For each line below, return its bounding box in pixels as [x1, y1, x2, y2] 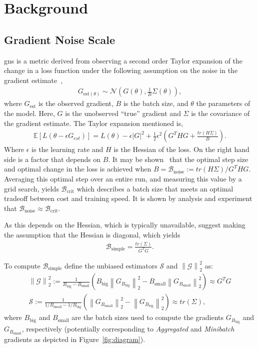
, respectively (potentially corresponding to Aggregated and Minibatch [21, 323, 234, 334]
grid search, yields [4, 183, 59, 193]
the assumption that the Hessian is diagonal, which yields [4, 229, 180, 239]
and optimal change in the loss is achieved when [4, 163, 151, 174]
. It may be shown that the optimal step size [108, 153, 248, 164]
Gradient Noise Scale [4, 31, 115, 47]
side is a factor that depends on [4, 153, 101, 164]
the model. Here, [4, 107, 55, 118]
